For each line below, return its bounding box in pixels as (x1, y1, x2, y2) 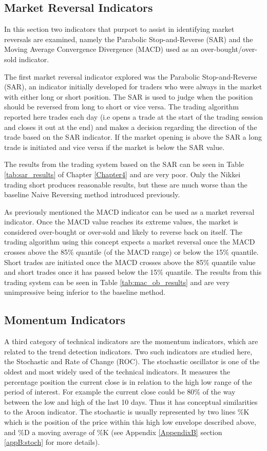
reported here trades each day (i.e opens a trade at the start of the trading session (4, 111, 263, 122)
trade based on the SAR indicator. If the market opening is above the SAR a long (4, 131, 262, 142)
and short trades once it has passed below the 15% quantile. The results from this (4, 267, 262, 277)
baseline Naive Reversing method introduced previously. (4, 189, 180, 200)
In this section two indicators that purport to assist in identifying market (4, 24, 235, 34)
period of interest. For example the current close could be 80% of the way (4, 386, 236, 397)
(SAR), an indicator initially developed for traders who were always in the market (4, 81, 262, 92)
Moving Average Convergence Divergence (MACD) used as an (4, 44, 199, 54)
